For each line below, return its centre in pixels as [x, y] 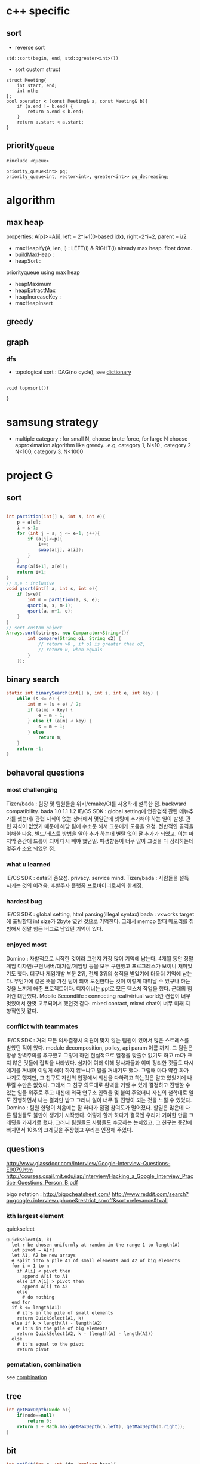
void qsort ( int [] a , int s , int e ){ [52, 589]
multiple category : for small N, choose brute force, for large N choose [101, 439]
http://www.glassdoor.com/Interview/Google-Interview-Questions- [88, 1163]
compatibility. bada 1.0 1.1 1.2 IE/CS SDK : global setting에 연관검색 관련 [92, 811]
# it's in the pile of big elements [63, 1328]
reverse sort [30, 47]
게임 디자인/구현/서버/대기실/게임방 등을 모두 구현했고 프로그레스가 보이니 [91, 966]
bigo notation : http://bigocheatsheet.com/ [58, 1194]
